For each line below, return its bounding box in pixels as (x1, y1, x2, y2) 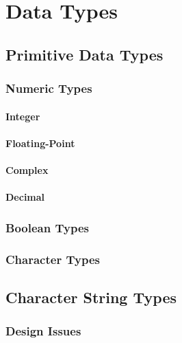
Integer (5, 109, 40, 123)
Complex (5, 162, 49, 177)
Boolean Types (5, 219, 89, 236)
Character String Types (5, 286, 177, 307)
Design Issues (5, 322, 81, 340)
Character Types (5, 250, 100, 267)
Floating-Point (5, 135, 75, 150)
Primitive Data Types (5, 43, 164, 65)
